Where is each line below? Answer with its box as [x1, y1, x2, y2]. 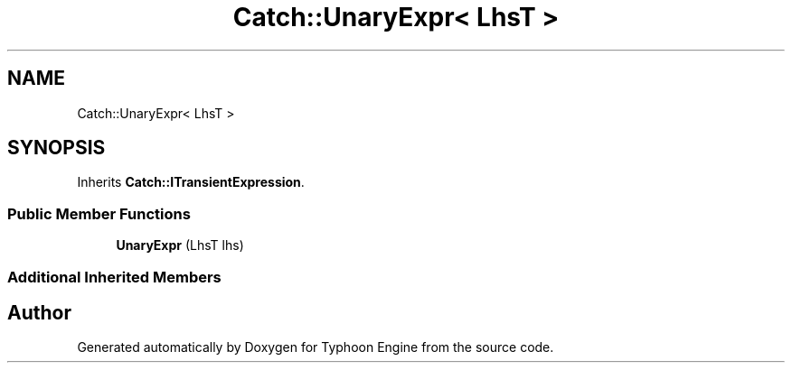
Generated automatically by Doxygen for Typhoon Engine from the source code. [77, 339, 554, 356]
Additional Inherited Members [7, 267, 222, 286]
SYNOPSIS [7, 136, 106, 160]
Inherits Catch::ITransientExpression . [77, 174, 305, 190]
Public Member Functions [7, 204, 191, 223]
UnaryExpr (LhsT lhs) [116, 237, 244, 254]
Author [7, 301, 71, 324]
